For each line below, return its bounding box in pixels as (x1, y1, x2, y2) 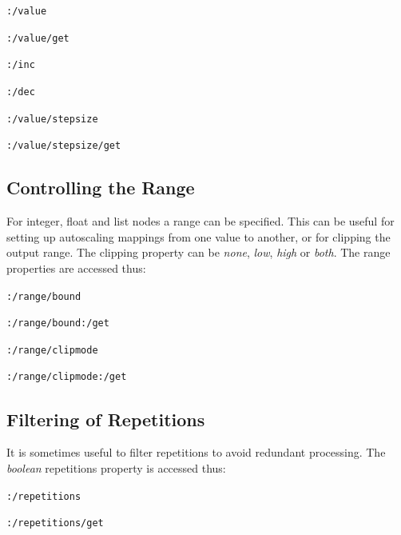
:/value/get (6, 32, 69, 44)
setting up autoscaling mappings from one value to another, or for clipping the (6, 228, 391, 245)
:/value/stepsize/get (6, 140, 121, 152)
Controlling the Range (6, 175, 195, 200)
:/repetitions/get (6, 517, 104, 529)
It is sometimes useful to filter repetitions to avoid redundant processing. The (6, 444, 386, 461)
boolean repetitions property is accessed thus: (6, 459, 226, 476)
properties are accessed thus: (6, 259, 146, 276)
